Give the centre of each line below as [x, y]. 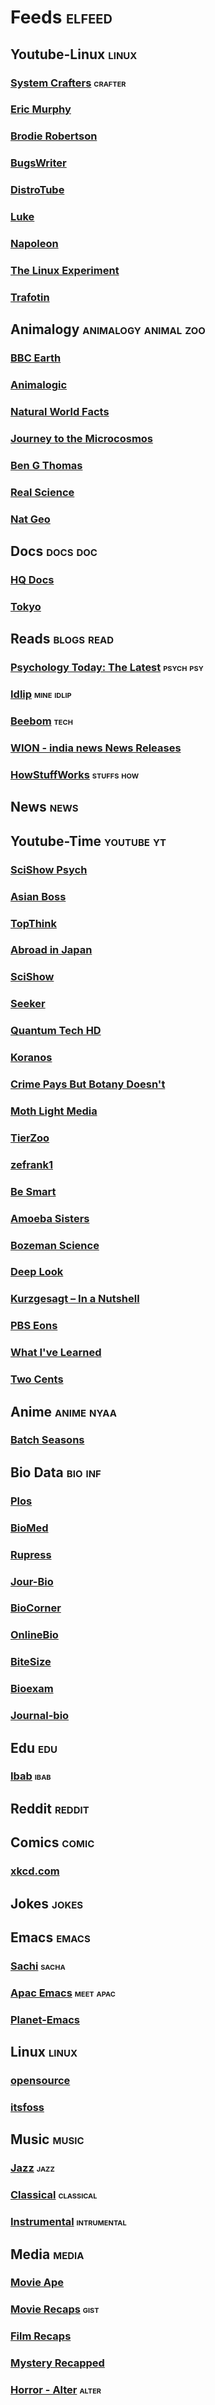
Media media [47, 2254]
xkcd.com [35, 1871]
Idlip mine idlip [41, 694]
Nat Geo [30, 519]
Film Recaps [41, 2336]
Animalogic [39, 385]
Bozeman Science [55, 1245]
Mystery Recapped [57, 2363]
